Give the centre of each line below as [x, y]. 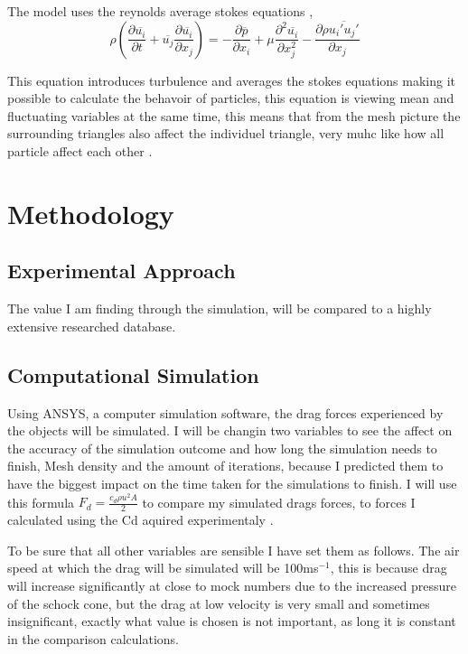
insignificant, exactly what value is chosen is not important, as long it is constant [232, 621]
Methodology [91, 213]
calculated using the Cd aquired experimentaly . [140, 520]
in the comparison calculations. [93, 638]
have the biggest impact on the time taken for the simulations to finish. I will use [232, 484]
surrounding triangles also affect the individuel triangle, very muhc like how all [226, 133]
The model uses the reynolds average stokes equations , [160, 11]
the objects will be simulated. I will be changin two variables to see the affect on [230, 430]
